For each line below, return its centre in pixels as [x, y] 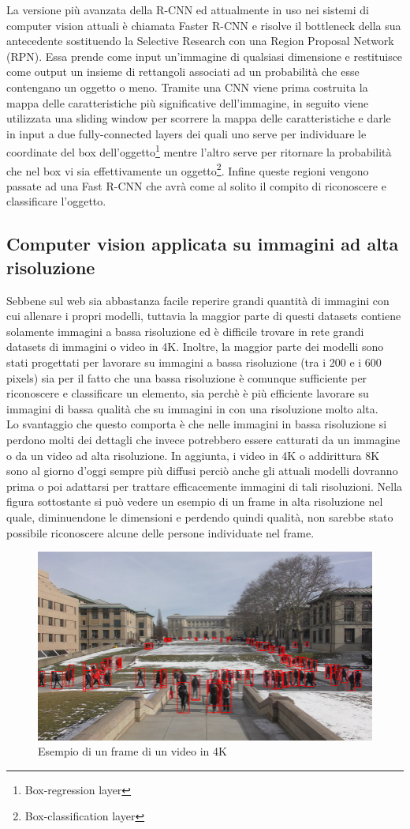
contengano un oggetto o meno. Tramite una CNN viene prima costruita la [187, 87]
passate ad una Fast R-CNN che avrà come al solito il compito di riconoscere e [196, 185]
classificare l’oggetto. [56, 201]
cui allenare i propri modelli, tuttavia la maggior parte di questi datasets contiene [204, 316]
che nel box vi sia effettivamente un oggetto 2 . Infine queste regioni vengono [188, 169]
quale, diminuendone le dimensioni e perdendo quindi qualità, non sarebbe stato [200, 516]
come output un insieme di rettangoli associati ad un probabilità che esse [183, 72]
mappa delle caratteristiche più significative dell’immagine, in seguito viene [188, 102]
